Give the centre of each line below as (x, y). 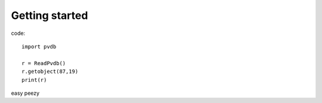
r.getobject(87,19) (50, 72)
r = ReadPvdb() (44, 63)
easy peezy (25, 93)
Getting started (49, 15)
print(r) (34, 80)
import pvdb (39, 46)
